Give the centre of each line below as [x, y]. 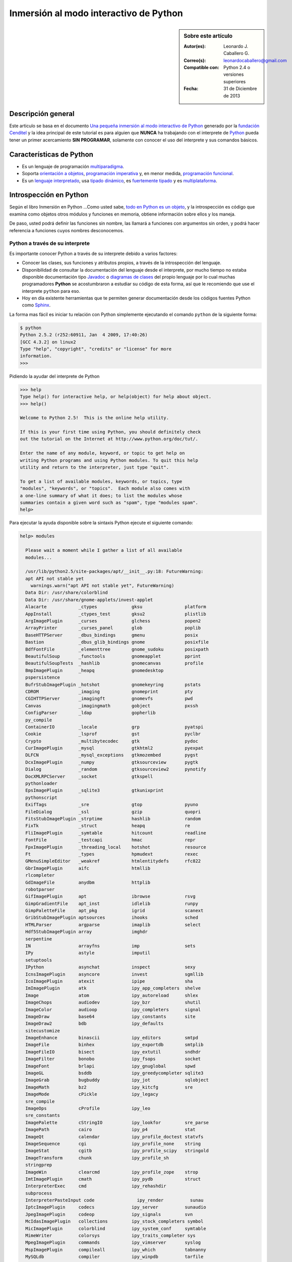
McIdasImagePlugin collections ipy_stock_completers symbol [114, 1221]
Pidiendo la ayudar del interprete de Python [54, 376]
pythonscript [41, 797]
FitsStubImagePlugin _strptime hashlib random [113, 819]
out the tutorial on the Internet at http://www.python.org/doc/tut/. [109, 439]
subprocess [39, 1193]
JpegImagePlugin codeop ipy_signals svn [109, 1214]
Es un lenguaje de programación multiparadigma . [73, 166]
